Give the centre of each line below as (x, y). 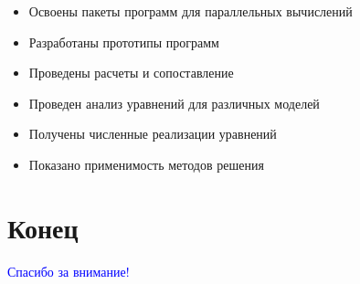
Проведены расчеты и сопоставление (131, 73)
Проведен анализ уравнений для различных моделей (174, 103)
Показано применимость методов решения (146, 164)
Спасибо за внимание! (69, 271)
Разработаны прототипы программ (124, 42)
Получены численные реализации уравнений (153, 134)
